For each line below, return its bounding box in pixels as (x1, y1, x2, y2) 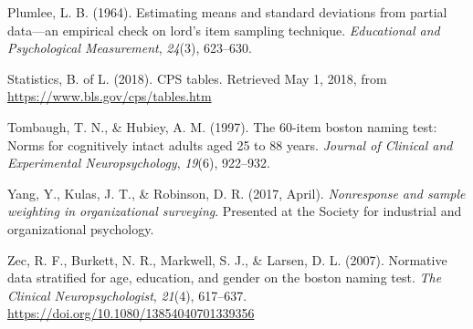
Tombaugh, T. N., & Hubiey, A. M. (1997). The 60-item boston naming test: (7, 117, 437, 136)
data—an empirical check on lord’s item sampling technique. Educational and (7, 20, 440, 39)
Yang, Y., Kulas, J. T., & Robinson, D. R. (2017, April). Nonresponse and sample (7, 183, 466, 202)
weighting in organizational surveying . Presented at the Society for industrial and (7, 201, 462, 221)
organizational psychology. (7, 219, 154, 238)
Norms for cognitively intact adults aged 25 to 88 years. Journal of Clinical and (7, 135, 453, 154)
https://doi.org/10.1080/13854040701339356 (7, 303, 255, 323)
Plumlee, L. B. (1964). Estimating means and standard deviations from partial (7, 3, 447, 21)
